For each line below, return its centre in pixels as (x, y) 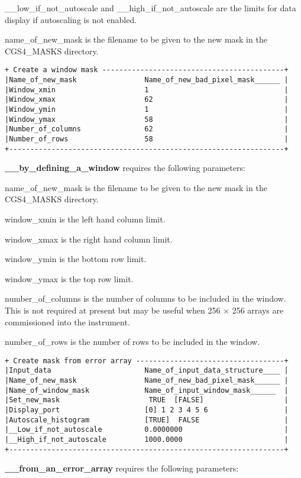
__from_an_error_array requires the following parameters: (122, 468)
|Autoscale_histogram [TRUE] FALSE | (147, 420)
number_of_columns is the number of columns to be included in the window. (145, 298)
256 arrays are (258, 310)
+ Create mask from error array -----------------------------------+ (147, 361)
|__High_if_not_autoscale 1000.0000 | (147, 440)
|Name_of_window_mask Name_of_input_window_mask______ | (147, 390)
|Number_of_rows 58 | (147, 139)
